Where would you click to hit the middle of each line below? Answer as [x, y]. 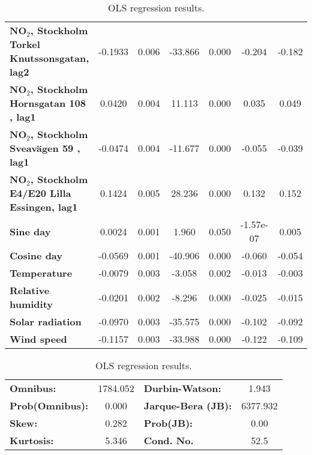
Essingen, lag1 [44, 207]
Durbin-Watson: [182, 388]
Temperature [41, 273]
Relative [30, 290]
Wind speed [38, 339]
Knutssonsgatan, [49, 58]
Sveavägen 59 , [45, 148]
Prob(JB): [168, 423]
